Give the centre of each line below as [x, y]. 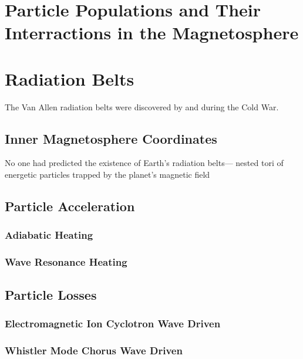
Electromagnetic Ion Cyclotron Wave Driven [113, 323]
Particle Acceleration [70, 206]
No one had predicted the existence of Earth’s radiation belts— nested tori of [144, 163]
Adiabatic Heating [49, 235]
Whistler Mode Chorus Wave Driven [94, 350]
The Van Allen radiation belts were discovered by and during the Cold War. [142, 106]
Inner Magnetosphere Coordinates [111, 138]
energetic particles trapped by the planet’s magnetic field [107, 175]
